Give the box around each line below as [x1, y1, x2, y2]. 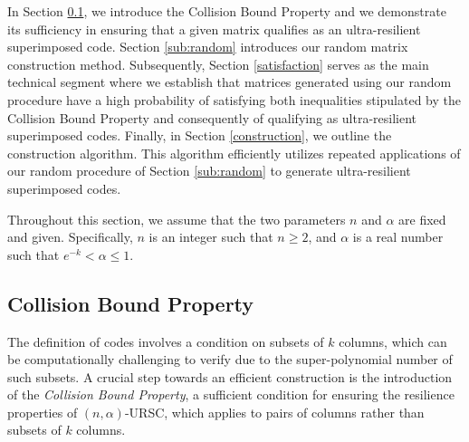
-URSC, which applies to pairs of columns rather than [124, 402, 425, 421]
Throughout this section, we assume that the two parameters [7, 209, 346, 228]
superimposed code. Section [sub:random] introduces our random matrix [7, 37, 408, 56]
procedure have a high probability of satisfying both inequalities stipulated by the [7, 90, 462, 109]
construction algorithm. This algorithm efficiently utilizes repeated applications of [7, 143, 461, 162]
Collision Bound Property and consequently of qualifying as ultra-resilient [7, 108, 417, 127]
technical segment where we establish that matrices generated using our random [7, 72, 452, 91]
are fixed [398, 209, 446, 228]
